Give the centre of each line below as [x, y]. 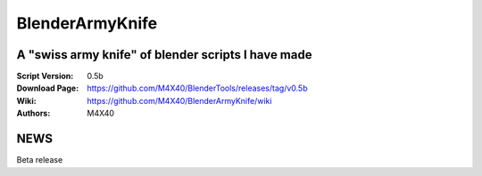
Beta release [40, 160]
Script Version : [45, 76]
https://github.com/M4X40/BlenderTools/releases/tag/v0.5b [197, 88]
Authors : [33, 113]
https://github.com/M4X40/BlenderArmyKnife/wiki [179, 100]
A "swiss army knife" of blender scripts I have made [164, 55]
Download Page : [48, 88]
